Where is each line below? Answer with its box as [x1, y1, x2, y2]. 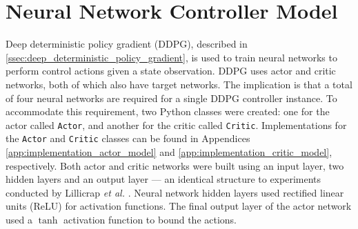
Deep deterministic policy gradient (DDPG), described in [6, 37, 248, 51]
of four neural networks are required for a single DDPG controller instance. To [6, 90, 337, 105]
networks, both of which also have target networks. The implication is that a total [6, 77, 352, 91]
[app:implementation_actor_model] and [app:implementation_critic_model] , [6, 145, 332, 159]
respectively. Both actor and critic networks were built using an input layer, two [6, 158, 344, 172]
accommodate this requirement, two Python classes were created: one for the [6, 104, 330, 119]
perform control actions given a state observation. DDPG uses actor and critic [6, 63, 336, 78]
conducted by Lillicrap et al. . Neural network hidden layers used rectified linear [6, 185, 344, 199]
